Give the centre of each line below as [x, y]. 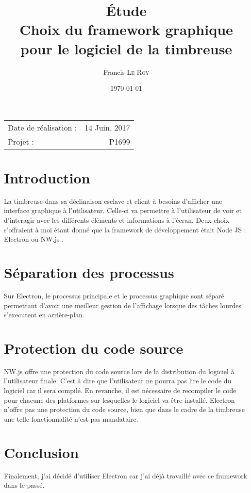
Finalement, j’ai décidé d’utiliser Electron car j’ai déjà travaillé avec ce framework [126, 475]
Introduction [47, 177]
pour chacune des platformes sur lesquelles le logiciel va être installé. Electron [119, 400]
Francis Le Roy [126, 72]
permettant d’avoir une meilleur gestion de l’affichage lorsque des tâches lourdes [123, 305]
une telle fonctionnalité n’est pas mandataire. [71, 419]
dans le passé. [24, 485]
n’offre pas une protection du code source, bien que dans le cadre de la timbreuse [124, 409]
